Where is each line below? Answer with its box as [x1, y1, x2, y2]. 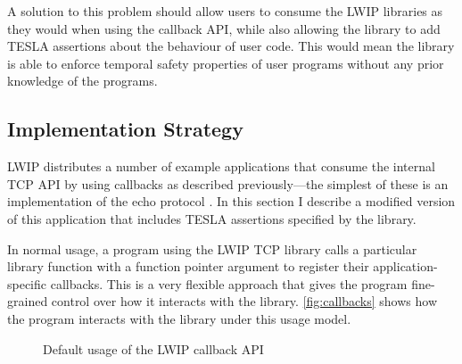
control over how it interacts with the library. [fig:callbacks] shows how [51, 292, 438, 310]
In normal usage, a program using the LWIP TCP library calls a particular [7, 239, 417, 258]
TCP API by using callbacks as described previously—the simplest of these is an [7, 174, 449, 193]
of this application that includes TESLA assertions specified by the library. [7, 209, 417, 227]
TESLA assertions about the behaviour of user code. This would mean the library [7, 37, 455, 55]
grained [7, 292, 48, 310]
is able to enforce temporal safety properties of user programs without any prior [7, 54, 444, 72]
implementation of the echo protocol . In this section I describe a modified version [7, 192, 456, 211]
